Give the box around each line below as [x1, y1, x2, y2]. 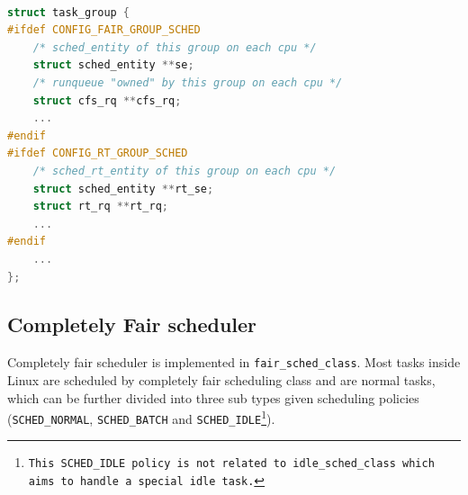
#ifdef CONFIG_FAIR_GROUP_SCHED [7, 23, 201, 37]
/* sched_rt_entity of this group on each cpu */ [32, 164, 337, 177]
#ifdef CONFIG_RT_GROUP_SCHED [7, 147, 188, 160]
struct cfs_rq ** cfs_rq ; [32, 94, 182, 107]
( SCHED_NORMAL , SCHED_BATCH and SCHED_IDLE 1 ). [7, 407, 275, 427]
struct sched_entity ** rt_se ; [32, 182, 214, 195]
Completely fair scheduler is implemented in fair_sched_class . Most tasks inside [7, 353, 461, 372]
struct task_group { [7, 5, 130, 19]
